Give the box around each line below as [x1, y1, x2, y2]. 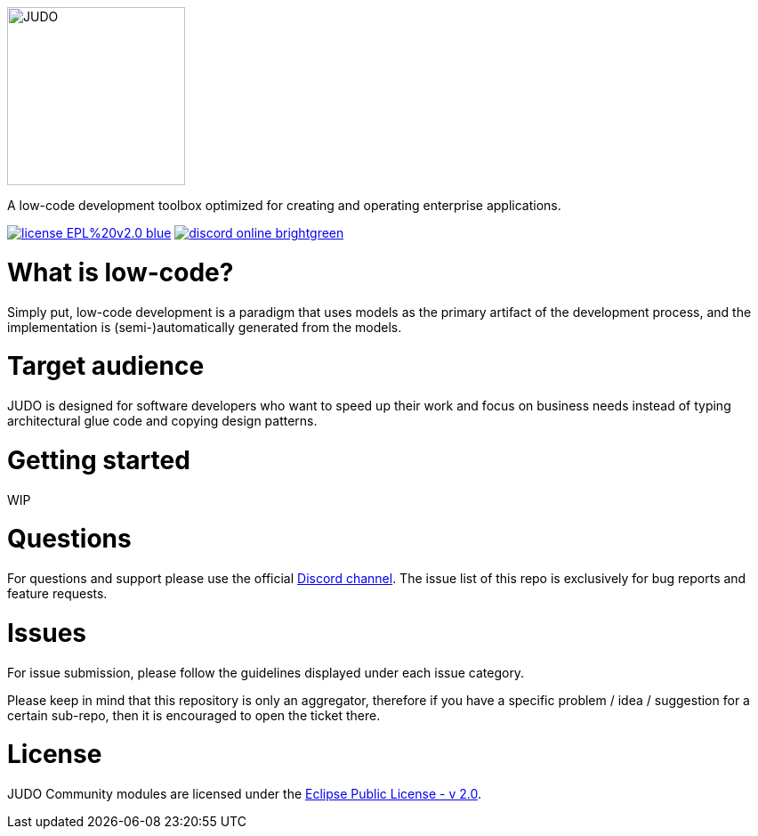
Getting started [7, 444, 190, 475]
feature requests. [7, 586, 108, 601]
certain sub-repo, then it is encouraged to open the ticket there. [7, 707, 381, 723]
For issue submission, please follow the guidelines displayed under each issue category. [7, 664, 525, 680]
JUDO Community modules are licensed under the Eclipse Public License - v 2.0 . [7, 786, 481, 801]
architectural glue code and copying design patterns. [7, 413, 318, 428]
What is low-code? [7, 256, 234, 288]
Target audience [7, 351, 205, 382]
